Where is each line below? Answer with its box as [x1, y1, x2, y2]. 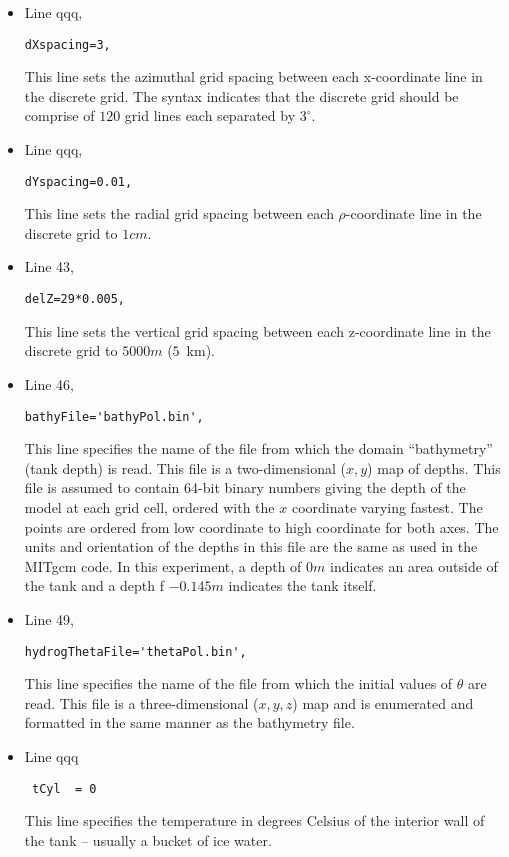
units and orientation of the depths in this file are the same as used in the [24, 536, 478, 557]
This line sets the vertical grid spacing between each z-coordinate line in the [24, 320, 491, 341]
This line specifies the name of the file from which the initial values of [24, 673, 453, 694]
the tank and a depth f [24, 575, 165, 596]
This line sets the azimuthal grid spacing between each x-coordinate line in [24, 66, 483, 87]
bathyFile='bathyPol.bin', [24, 409, 204, 424]
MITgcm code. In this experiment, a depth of [24, 555, 302, 576]
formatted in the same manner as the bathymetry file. [24, 712, 355, 733]
